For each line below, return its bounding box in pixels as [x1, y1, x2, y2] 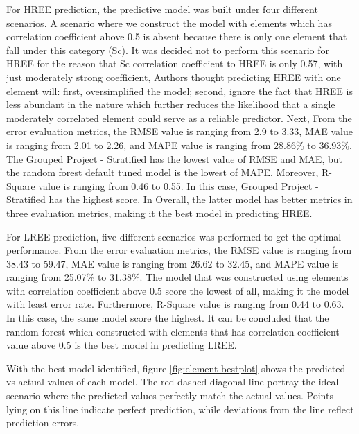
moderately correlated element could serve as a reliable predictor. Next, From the [6, 110, 352, 125]
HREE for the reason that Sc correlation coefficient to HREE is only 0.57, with [6, 56, 343, 71]
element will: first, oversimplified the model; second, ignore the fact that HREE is [6, 83, 353, 98]
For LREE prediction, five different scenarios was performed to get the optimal [6, 229, 342, 243]
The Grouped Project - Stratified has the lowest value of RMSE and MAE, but [6, 151, 342, 166]
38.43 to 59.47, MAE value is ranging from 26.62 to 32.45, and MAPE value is [6, 256, 339, 270]
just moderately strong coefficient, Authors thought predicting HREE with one [6, 69, 341, 84]
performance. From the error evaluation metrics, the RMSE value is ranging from [6, 243, 352, 257]
